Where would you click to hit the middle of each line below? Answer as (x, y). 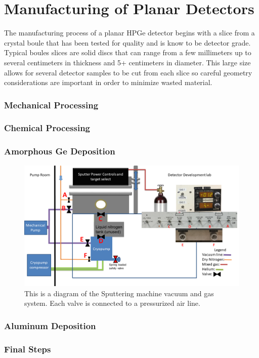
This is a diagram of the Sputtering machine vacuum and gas (119, 293)
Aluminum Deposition (50, 325)
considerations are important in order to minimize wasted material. (108, 82)
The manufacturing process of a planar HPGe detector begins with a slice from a (129, 33)
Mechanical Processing (51, 105)
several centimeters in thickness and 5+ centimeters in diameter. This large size (127, 62)
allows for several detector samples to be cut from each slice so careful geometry (128, 72)
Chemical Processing (47, 128)
